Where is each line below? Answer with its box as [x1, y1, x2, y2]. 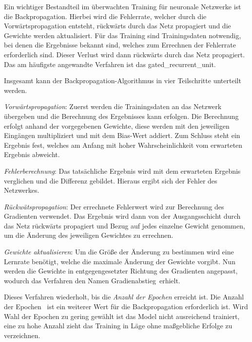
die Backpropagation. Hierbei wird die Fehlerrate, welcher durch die [4, 11, 207, 21]
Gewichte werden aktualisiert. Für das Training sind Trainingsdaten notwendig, [4, 30, 241, 40]
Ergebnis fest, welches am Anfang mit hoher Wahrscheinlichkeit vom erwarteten [4, 139, 243, 150]
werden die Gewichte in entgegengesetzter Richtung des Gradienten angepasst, [4, 266, 238, 276]
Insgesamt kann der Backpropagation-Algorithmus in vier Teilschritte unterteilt [4, 75, 241, 86]
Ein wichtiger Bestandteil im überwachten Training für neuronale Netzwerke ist [4, 1, 241, 11]
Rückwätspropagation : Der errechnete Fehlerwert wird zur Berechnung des [4, 201, 224, 211]
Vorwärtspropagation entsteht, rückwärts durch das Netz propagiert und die [4, 21, 231, 31]
